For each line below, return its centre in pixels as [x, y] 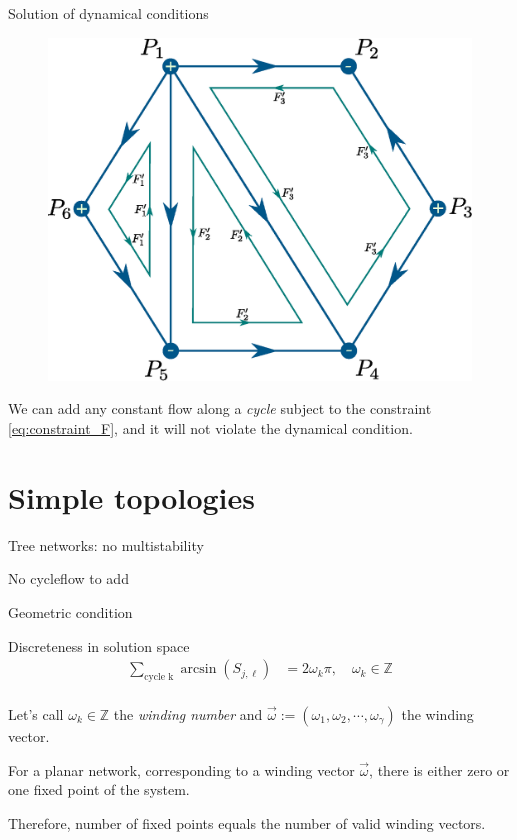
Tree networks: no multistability [106, 544]
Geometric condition [70, 611]
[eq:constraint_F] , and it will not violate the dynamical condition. [210, 428]
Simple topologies [131, 496]
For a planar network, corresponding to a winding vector [181, 769]
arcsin [198, 669]
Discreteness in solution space [99, 645]
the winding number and [188, 713]
